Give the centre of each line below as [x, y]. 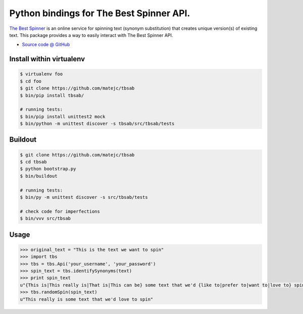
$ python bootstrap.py [48, 169]
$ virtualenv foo [41, 74]
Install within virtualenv [47, 59]
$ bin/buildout [39, 176]
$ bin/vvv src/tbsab [45, 218]
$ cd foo [31, 81]
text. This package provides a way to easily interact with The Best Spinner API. [91, 35]
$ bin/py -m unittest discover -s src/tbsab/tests [84, 197]
